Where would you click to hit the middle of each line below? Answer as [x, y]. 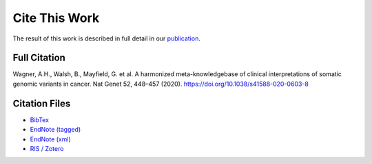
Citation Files [42, 103]
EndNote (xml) [51, 139]
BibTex [40, 119]
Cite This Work [56, 18]
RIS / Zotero [47, 148]
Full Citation [39, 58]
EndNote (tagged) [55, 130]
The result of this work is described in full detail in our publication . [107, 38]
